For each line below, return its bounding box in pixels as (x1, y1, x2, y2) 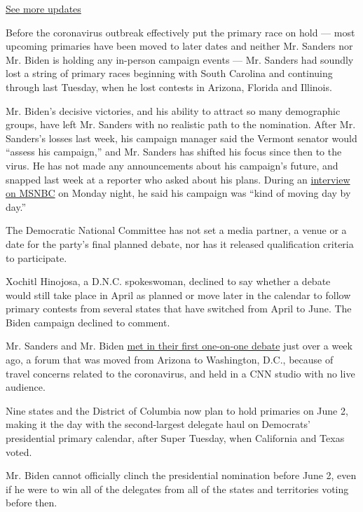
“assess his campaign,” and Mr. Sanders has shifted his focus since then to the (6, 144, 342, 159)
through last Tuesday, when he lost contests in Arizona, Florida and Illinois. (6, 79, 332, 94)
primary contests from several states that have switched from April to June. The (6, 301, 352, 316)
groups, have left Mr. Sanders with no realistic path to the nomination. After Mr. (6, 117, 356, 132)
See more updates (6, 1, 81, 15)
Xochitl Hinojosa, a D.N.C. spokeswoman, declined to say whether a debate (6, 274, 331, 289)
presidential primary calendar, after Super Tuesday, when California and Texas (6, 431, 345, 445)
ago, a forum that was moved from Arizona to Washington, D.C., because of (6, 352, 334, 367)
